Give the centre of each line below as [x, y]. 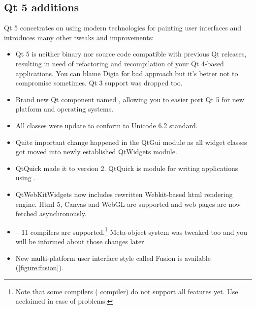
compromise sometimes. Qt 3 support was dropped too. [99, 83]
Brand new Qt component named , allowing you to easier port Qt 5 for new [130, 99]
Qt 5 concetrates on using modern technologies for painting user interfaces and [123, 28]
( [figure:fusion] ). [39, 267]
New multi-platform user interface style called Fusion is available [113, 258]
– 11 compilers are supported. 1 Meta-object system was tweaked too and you [131, 231]
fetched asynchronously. [51, 213]
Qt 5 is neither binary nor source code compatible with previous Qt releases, [131, 54]
